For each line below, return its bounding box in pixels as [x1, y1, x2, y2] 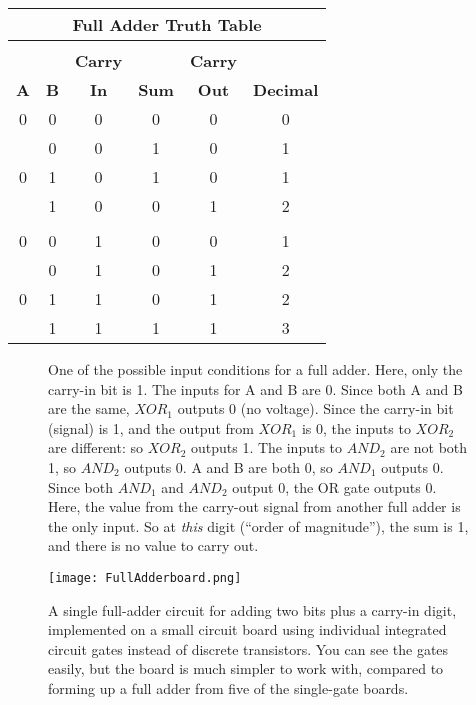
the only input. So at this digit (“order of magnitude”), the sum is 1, [48, 515, 469, 536]
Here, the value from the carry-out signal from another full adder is [48, 496, 461, 517]
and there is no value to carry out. [48, 535, 259, 556]
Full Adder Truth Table [72, 13, 262, 36]
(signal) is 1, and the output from [48, 417, 254, 438]
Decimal [253, 78, 319, 101]
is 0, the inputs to [301, 417, 411, 438]
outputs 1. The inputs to [190, 437, 343, 458]
